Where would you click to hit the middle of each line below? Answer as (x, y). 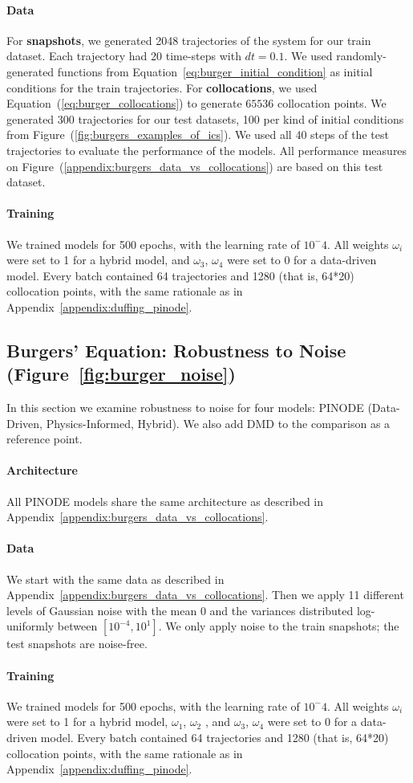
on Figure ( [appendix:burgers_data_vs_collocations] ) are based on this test (195, 166)
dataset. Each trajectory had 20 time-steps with (124, 56)
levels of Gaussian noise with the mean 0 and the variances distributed (180, 610)
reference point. (45, 439)
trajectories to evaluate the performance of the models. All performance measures (207, 150)
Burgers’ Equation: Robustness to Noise (176, 350)
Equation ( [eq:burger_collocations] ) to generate (124, 103)
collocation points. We (332, 103)
